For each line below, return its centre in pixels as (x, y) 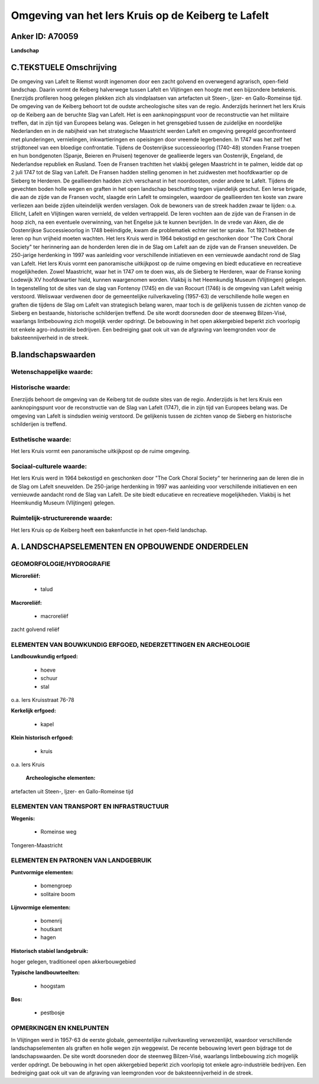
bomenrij (51, 921)
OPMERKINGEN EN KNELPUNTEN (60, 1028)
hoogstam (53, 986)
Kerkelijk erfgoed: (33, 711)
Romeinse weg (58, 832)
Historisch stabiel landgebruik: (50, 950)
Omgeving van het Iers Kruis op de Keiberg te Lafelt (140, 15)
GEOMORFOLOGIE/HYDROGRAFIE (61, 564)
